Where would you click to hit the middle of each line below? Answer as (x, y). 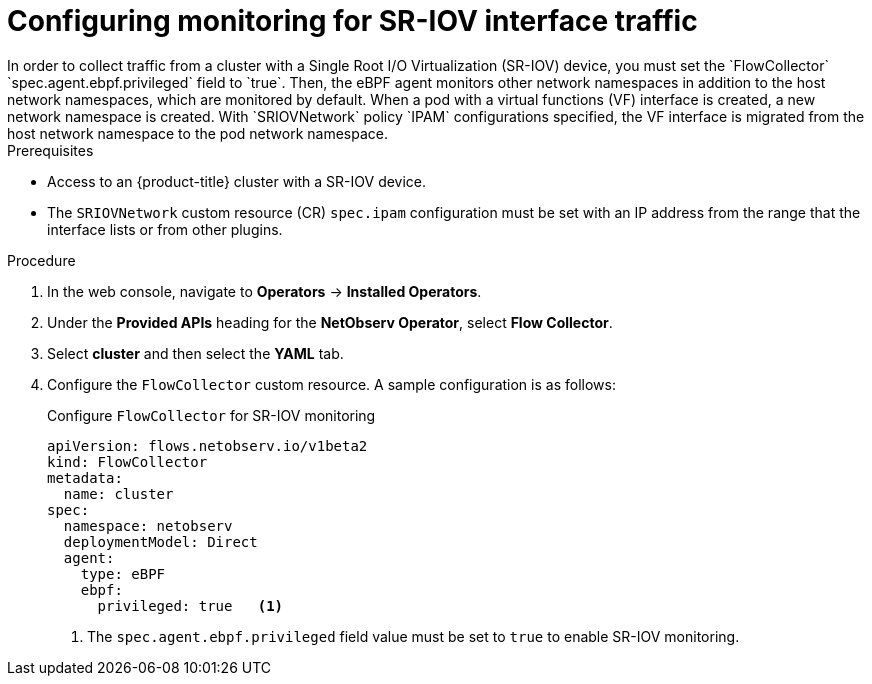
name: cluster (118, 493)
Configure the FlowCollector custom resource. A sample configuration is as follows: (331, 384)
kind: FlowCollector (127, 461)
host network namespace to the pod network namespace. (197, 133)
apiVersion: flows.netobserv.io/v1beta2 (207, 445)
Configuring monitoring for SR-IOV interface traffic (352, 21)
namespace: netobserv (148, 525)
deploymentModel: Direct (160, 541)
